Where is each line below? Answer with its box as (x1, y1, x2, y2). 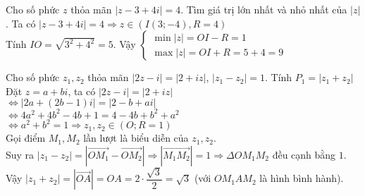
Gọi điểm (6, 130, 46, 145)
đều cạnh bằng (272, 147, 336, 161)
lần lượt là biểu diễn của (83, 130, 189, 145)
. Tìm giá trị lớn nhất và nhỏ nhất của (180, 2, 347, 16)
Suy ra (6, 147, 35, 161)
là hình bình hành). (259, 171, 344, 185)
